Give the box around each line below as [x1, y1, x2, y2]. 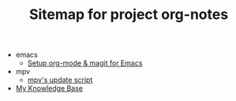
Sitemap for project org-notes [28, 6, 229, 24]
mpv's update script [27, 75, 93, 84]
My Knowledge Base [15, 84, 83, 93]
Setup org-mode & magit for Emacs [27, 58, 143, 68]
